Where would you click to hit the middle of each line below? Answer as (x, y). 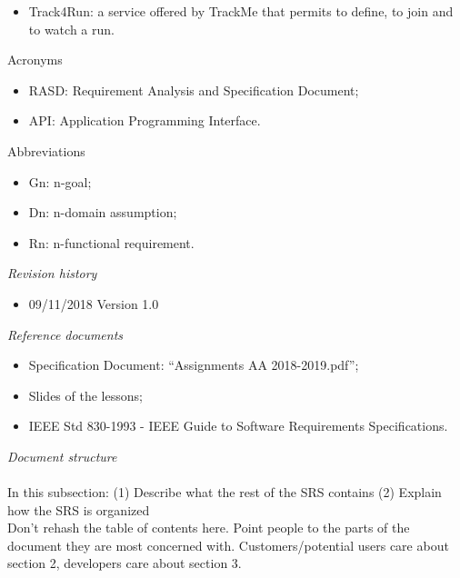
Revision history (52, 273)
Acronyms (35, 60)
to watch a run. (71, 29)
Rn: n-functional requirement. (111, 242)
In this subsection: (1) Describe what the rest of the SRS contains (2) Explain (225, 492)
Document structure (62, 456)
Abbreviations (46, 150)
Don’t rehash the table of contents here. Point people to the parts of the (209, 528)
